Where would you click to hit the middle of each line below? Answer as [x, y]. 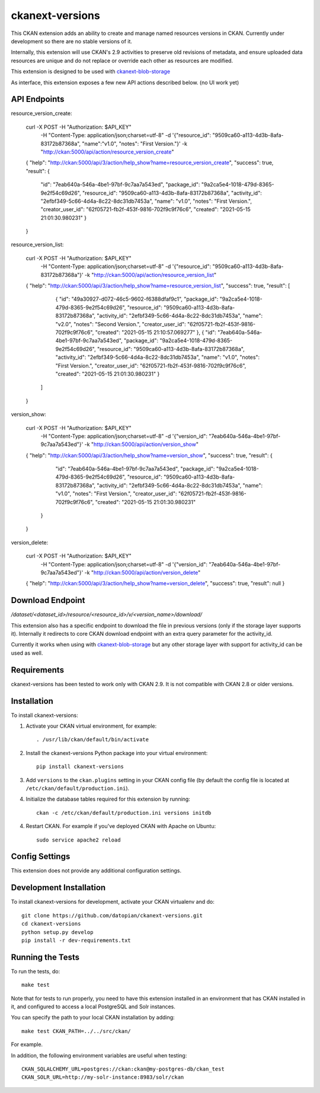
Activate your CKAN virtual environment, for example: [91, 726]
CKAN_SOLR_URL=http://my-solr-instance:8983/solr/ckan [103, 1077]
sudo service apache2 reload [79, 840]
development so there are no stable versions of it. [72, 41]
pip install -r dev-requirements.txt [76, 940]
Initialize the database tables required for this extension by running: [108, 799]
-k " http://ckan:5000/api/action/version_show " [141, 444]
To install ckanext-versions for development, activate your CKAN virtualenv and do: [113, 902]
